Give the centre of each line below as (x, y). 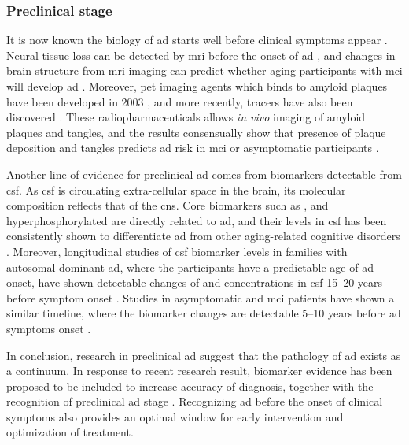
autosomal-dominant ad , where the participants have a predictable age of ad (190, 267)
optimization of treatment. (70, 432)
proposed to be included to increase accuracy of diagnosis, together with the (190, 386)
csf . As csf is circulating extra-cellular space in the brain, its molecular (176, 189)
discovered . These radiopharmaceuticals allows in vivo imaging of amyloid (186, 117)
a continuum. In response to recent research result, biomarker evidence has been (199, 371)
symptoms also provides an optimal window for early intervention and (175, 416)
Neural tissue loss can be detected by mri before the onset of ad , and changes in (201, 55)
